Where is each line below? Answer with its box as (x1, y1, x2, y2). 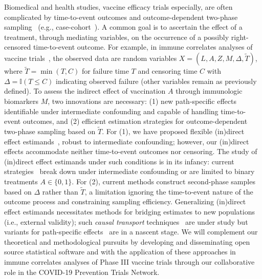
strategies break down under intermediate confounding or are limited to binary (4, 166, 255, 177)
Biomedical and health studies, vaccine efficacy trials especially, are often (4, 2, 233, 12)
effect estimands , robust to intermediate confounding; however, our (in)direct (4, 136, 249, 146)
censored (4, 41, 31, 52)
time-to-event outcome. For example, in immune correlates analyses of (33, 41, 253, 52)
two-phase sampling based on (4, 125, 96, 136)
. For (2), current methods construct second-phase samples (72, 176, 255, 186)
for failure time (81, 66, 129, 76)
